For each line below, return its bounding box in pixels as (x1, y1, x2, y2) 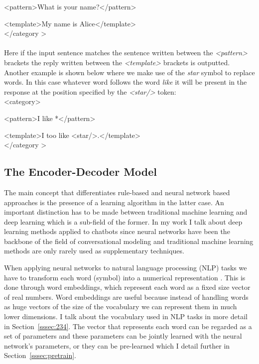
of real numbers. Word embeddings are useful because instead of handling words (4, 291, 249, 302)
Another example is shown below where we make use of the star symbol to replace (4, 67, 255, 77)
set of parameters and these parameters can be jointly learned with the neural (4, 331, 242, 341)
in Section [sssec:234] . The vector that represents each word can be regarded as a (4, 321, 252, 331)
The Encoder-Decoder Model (4, 164, 157, 179)
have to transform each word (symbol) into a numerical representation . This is (4, 272, 246, 282)
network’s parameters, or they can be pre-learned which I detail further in (4, 340, 230, 351)
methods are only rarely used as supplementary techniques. (4, 245, 184, 256)
